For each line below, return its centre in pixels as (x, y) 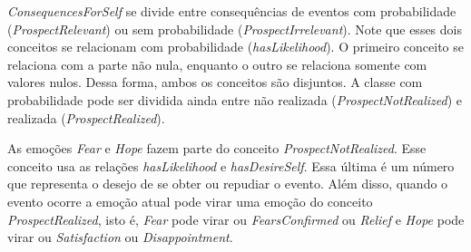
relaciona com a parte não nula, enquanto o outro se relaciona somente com (217, 64)
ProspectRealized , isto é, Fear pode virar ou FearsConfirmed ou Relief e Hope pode (236, 219)
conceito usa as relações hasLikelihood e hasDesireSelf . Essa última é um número (231, 165)
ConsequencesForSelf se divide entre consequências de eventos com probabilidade (232, 11)
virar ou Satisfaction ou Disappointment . (120, 237)
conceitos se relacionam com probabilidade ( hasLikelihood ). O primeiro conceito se (235, 47)
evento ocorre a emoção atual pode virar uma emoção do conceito (190, 201)
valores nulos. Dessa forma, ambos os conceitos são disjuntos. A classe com (215, 82)
